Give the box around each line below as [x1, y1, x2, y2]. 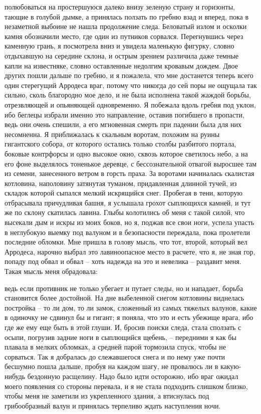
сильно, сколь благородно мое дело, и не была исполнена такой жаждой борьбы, [5, 89, 251, 100]
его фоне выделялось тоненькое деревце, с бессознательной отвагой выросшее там [5, 158, 257, 168]
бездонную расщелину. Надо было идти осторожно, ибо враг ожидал [27, 370, 238, 381]
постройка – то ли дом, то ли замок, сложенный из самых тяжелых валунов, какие [5, 302, 257, 312]
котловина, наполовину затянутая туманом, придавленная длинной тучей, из [5, 177, 237, 188]
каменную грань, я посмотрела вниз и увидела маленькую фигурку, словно [5, 40, 234, 51]
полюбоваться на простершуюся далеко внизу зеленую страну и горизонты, [5, 1, 235, 11]
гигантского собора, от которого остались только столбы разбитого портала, [5, 138, 236, 149]
